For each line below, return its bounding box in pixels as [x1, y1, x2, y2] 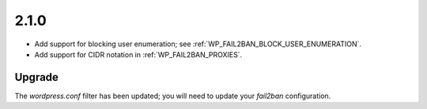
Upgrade [14, 71, 59, 84]
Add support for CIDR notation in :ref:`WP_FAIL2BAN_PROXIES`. [34, 49, 243, 59]
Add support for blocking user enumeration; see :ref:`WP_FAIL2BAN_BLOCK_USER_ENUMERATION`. [34, 39, 362, 49]
